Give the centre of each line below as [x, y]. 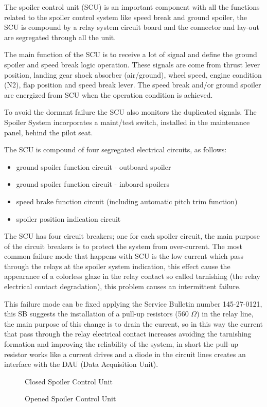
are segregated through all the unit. [60, 37]
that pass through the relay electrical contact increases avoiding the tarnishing [128, 334]
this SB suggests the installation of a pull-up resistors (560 [96, 314]
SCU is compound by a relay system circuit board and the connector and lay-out [132, 27]
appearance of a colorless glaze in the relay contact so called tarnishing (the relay [132, 276]
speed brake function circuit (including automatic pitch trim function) [127, 201]
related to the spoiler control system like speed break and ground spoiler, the [126, 17]
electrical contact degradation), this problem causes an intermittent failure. [123, 286]
